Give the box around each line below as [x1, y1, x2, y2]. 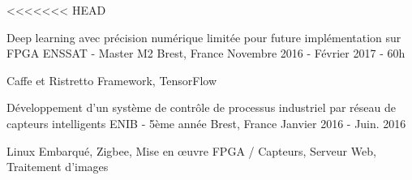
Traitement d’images [6, 158, 109, 175]
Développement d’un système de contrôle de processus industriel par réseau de [6, 99, 397, 116]
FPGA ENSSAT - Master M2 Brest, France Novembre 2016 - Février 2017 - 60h [6, 45, 406, 62]
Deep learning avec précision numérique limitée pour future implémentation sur [6, 28, 401, 45]
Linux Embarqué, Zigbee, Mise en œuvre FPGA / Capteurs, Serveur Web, [6, 142, 376, 159]
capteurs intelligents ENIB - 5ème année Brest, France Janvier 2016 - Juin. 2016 [6, 114, 406, 131]
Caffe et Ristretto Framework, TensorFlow [6, 71, 217, 88]
